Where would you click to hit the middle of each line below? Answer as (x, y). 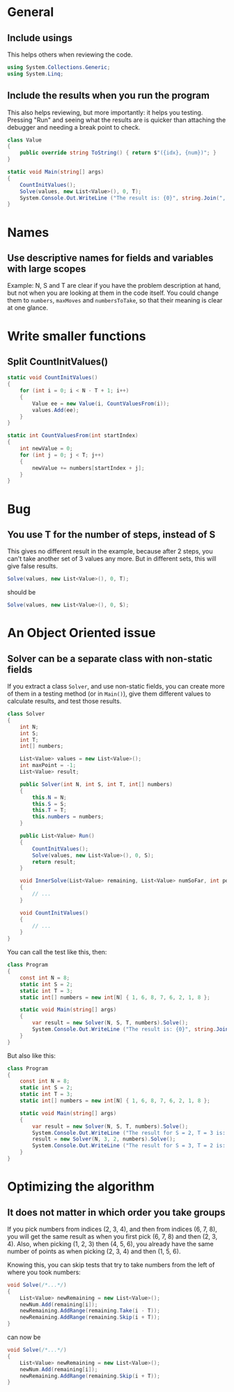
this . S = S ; (50, 804)
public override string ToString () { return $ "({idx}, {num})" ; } (118, 153)
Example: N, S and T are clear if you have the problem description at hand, (114, 286)
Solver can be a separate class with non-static (110, 658)
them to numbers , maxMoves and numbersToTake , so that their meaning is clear (115, 300)
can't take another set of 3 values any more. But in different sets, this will (112, 559)
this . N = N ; (50, 797)
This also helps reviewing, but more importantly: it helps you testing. (105, 112)
